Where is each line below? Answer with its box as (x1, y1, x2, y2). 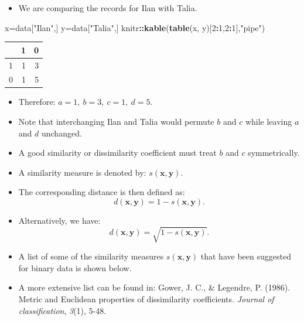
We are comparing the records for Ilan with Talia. (18, 2, 197, 13)
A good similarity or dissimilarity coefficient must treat (18, 146, 217, 159)
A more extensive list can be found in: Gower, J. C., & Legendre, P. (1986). (18, 281, 291, 293)
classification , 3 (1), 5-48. (18, 304, 107, 316)
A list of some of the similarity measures (18, 250, 164, 262)
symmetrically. (248, 146, 300, 159)
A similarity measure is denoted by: (18, 166, 146, 178)
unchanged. (41, 127, 82, 139)
